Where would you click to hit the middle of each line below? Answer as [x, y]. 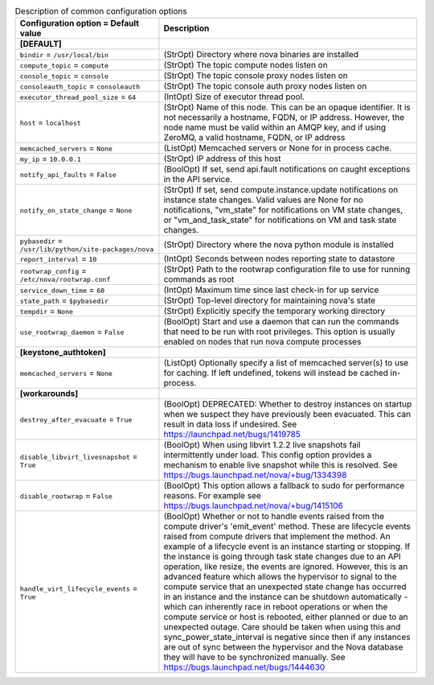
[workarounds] [49, 394]
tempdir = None [47, 312]
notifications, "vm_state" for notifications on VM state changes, [283, 210]
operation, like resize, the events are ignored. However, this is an [286, 567]
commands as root [199, 279]
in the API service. [198, 180]
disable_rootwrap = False [66, 496]
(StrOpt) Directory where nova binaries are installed [261, 55]
